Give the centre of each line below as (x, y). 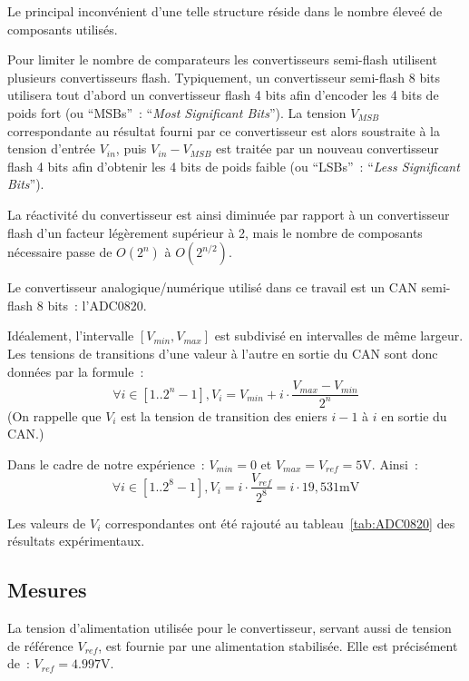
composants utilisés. (63, 29)
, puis (131, 148)
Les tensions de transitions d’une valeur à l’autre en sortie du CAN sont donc (223, 353)
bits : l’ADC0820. (97, 305)
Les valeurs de (47, 523)
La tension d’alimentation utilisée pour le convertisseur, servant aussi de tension (230, 628)
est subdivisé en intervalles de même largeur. (339, 336)
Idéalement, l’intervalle (71, 336)
